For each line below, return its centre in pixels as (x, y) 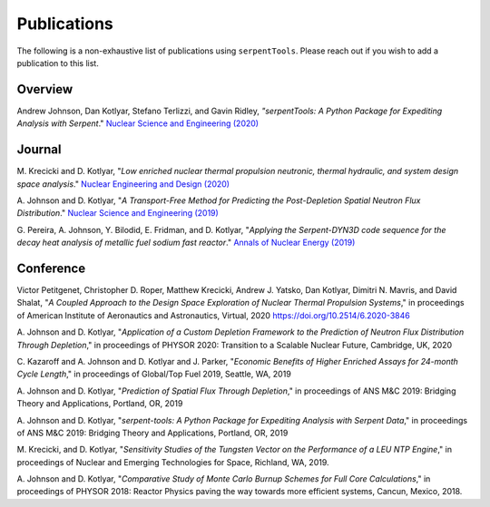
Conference (51, 268)
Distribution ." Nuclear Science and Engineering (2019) (118, 213)
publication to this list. (58, 63)
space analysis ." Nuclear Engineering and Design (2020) (123, 184)
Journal (39, 150)
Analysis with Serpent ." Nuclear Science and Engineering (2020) (137, 123)
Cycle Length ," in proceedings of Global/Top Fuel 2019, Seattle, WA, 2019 (154, 374)
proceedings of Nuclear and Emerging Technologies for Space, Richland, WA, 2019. (173, 462)
